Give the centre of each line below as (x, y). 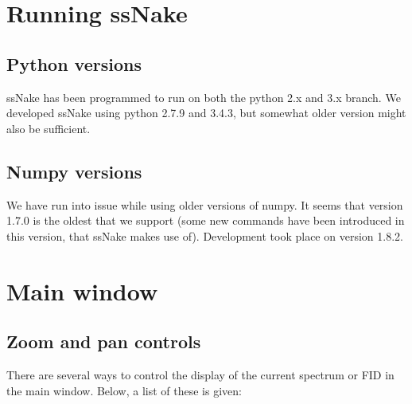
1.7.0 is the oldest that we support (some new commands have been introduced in (206, 220)
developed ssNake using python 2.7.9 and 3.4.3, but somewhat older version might (206, 113)
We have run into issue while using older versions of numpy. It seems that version (205, 204)
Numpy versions (74, 171)
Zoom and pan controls (104, 341)
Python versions (74, 63)
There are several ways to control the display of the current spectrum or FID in (200, 374)
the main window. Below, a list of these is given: (124, 390)
